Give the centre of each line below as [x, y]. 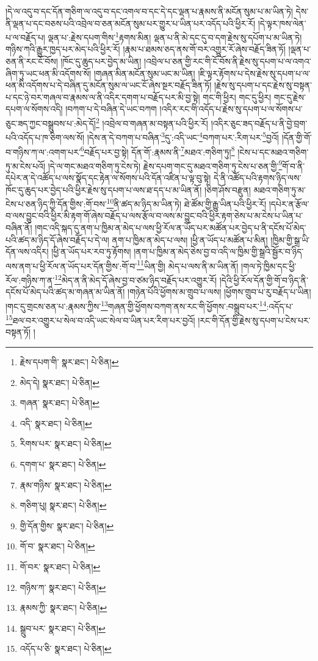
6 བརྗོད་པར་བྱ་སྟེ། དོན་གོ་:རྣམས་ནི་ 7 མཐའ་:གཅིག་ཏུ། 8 [157, 151]
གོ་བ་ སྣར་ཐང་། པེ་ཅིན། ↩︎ [57, 546]
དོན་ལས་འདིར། [27, 252]
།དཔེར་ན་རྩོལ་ [289, 203]
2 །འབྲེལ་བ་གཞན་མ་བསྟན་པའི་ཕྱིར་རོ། [152, 122]
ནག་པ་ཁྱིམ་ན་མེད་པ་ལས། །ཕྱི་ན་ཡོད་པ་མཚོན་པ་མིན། [190, 239]
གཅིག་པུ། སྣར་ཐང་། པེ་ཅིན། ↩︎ [63, 505]
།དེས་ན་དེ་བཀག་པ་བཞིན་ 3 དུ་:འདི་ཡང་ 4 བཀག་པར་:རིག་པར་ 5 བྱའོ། [183, 136]
